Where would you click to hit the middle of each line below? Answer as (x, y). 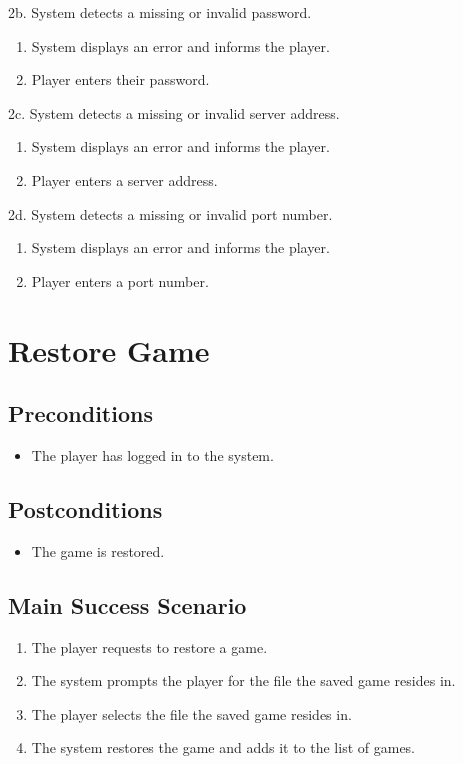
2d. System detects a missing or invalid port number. (170, 213)
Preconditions (80, 413)
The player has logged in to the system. (152, 454)
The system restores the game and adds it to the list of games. (223, 747)
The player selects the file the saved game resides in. (191, 713)
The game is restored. (98, 550)
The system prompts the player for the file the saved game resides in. (243, 680)
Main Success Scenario (127, 604)
